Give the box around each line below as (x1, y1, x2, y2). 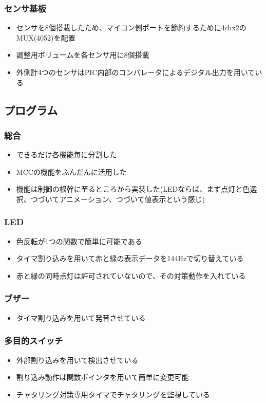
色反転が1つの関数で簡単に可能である (16, 235, 142, 246)
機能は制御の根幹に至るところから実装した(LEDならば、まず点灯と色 (16, 184, 250, 194)
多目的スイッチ (4, 334, 63, 347)
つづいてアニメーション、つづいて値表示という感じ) (30, 193, 205, 204)
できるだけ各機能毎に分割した (16, 149, 117, 160)
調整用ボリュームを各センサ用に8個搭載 (16, 49, 149, 60)
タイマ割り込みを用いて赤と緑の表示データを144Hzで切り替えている (16, 253, 244, 264)
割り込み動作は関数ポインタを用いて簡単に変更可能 (16, 372, 189, 382)
